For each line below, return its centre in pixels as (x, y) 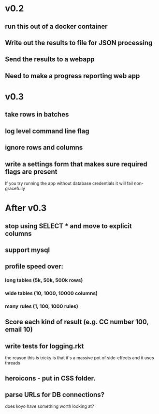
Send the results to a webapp (50, 59)
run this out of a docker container (56, 26)
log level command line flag (47, 131)
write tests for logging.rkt (44, 346)
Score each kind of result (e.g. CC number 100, (77, 322)
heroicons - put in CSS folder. (50, 378)
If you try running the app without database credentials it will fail (69, 183)
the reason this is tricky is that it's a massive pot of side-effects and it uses (79, 358)
